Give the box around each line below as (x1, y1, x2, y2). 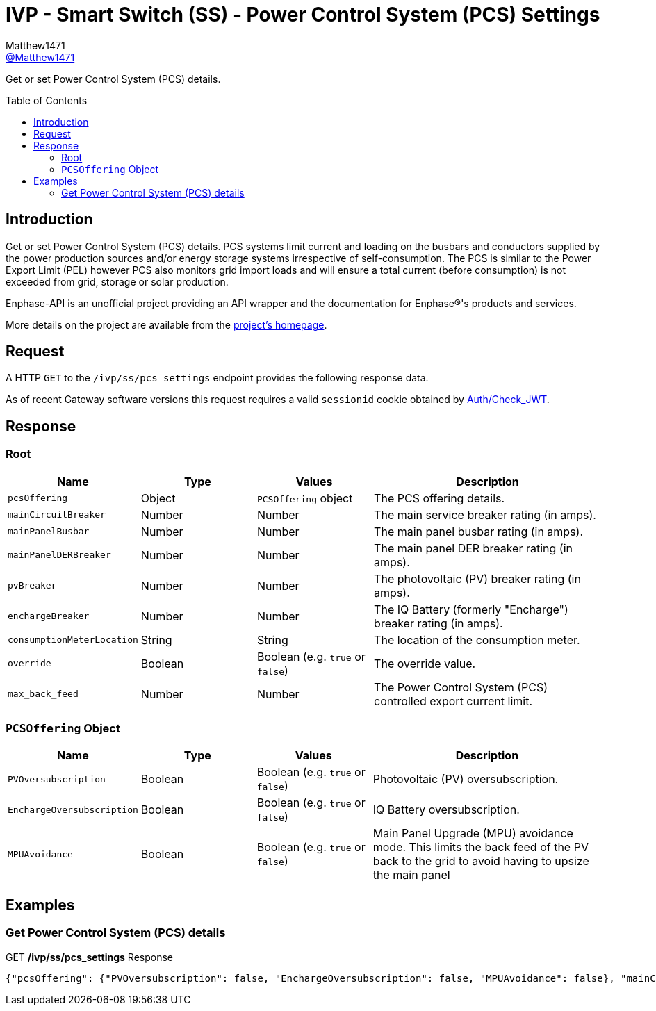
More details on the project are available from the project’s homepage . (6, 318, 327, 331)
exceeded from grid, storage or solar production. (6, 275, 229, 288)
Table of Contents (6, 94, 88, 106)
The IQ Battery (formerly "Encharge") (374, 602, 568, 616)
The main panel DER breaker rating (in (374, 541, 573, 555)
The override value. (374, 656, 476, 671)
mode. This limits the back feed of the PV (372, 840, 589, 855)
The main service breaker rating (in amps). (374, 507, 596, 522)
